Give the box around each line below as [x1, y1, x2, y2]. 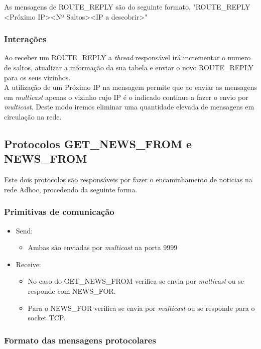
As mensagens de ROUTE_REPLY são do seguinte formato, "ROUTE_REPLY [4, 2, 250, 12]
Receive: [16, 259, 41, 269]
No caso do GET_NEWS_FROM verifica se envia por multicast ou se [28, 276, 244, 286]
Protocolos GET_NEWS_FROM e [4, 136, 192, 151]
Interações [4, 33, 47, 45]
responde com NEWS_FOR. [28, 285, 116, 296]
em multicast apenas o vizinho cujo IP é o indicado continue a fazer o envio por [4, 91, 248, 102]
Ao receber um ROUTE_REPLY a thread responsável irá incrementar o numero [4, 52, 251, 63]
